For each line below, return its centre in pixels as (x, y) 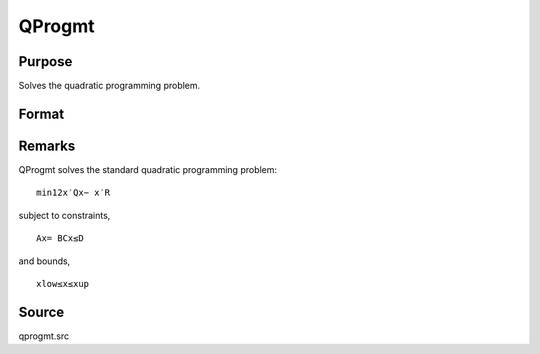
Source (41, 311)
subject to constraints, (64, 215)
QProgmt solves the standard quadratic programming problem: (148, 169)
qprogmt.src (44, 336)
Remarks (47, 145)
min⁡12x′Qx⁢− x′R (73, 193)
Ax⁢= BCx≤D (60, 238)
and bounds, (44, 261)
